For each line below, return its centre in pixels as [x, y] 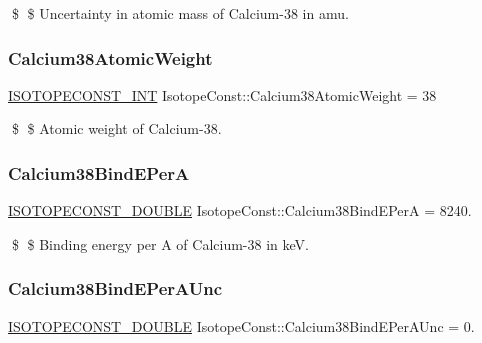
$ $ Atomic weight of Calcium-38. [116, 128]
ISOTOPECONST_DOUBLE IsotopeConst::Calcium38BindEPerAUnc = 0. [241, 325]
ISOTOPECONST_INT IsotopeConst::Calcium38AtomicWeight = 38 [222, 94]
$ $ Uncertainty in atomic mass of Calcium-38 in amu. [180, 13]
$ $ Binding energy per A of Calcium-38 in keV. [160, 243]
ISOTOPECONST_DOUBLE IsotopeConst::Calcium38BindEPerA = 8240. [240, 210]
